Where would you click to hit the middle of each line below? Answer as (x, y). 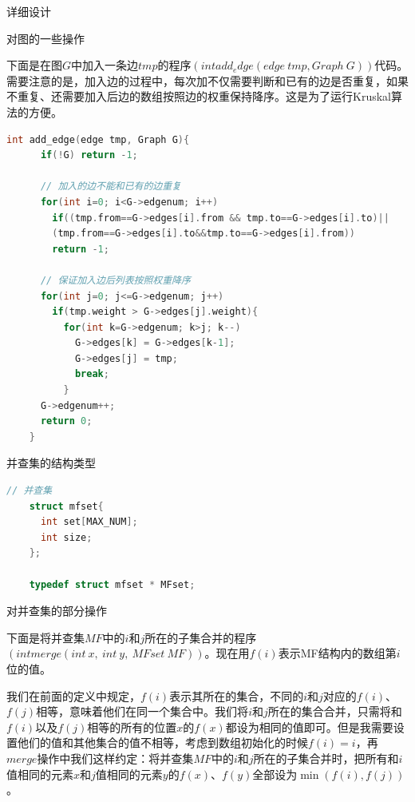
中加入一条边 (105, 65)
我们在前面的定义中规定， (73, 695)
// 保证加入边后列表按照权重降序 (115, 280)
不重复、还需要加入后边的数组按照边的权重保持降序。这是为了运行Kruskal (199, 96)
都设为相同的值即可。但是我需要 (309, 727)
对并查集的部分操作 (57, 611)
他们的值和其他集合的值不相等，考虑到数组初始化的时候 (162, 742)
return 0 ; (66, 421)
